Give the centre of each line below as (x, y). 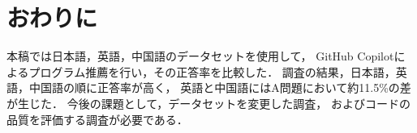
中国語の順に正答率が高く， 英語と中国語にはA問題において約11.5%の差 (220, 87)
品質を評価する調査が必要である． (97, 119)
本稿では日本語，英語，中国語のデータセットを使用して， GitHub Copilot (200, 56)
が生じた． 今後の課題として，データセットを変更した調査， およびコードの (208, 103)
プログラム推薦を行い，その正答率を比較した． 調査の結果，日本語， (212, 71)
